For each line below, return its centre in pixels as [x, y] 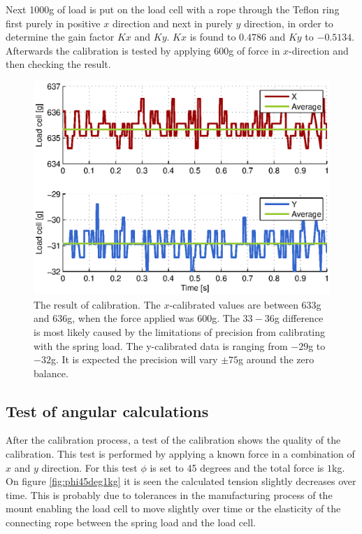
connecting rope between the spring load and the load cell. [131, 522]
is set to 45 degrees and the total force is [237, 467]
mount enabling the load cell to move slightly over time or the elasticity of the [173, 508]
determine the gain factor [60, 37]
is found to [213, 37]
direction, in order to [289, 23]
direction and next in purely [172, 23]
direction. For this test [89, 467]
